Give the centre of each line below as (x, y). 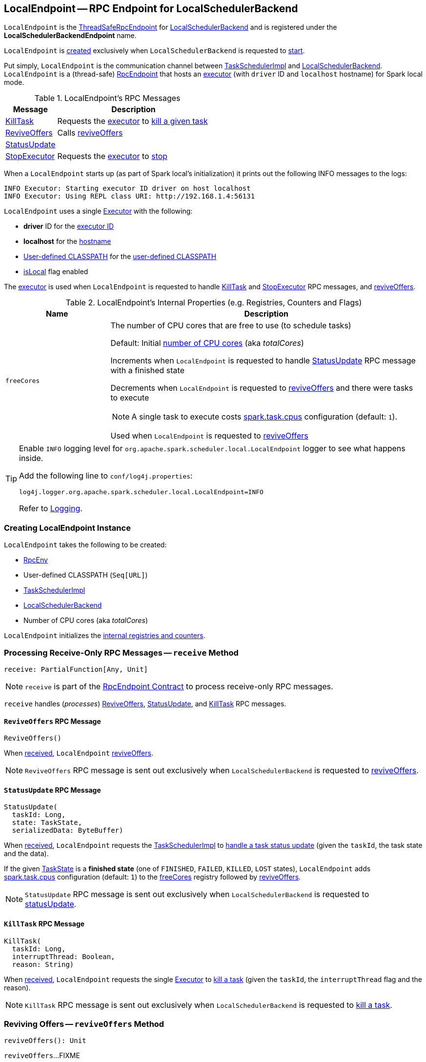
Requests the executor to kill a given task (132, 121)
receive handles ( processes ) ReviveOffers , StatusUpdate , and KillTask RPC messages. (145, 703)
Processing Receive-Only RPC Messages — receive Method (121, 652)
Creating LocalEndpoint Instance (67, 528)
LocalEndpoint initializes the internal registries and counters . (105, 636)
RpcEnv (36, 560)
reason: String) (43, 964)
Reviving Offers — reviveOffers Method (84, 1024)
